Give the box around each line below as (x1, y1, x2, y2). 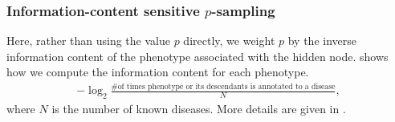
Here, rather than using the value (6, 32, 170, 49)
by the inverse (287, 32, 356, 49)
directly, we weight (183, 32, 275, 49)
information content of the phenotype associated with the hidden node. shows (6, 47, 389, 64)
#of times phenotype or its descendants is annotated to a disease (111, 83, 336, 91)
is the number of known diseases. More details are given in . (51, 100, 346, 117)
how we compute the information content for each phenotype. (6, 63, 309, 80)
